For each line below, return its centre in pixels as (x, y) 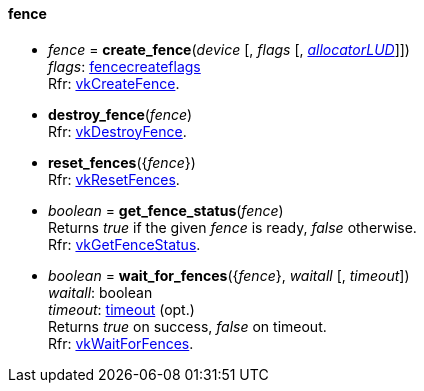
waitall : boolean (100, 292)
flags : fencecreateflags (124, 66)
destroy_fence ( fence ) (120, 114)
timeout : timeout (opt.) (121, 309)
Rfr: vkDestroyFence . (117, 131)
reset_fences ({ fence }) (122, 162)
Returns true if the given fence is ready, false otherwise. (232, 227)
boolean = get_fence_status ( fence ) (166, 210)
